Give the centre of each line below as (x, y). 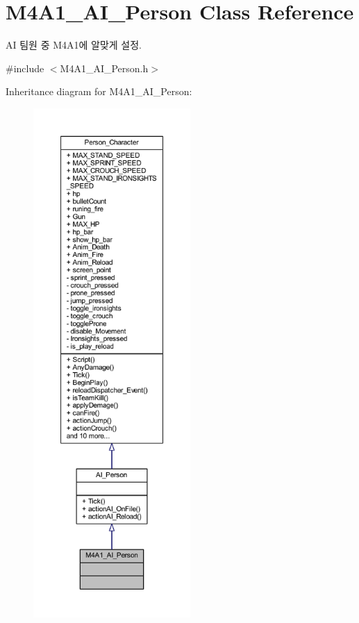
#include (25, 68)
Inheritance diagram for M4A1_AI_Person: (99, 91)
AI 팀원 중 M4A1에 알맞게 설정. (74, 45)
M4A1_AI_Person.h (104, 68)
